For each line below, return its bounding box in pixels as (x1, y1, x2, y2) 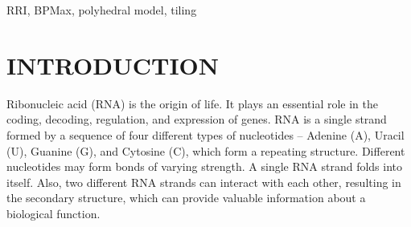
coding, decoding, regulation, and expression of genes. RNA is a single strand (6, 111, 387, 128)
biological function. (6, 205, 101, 221)
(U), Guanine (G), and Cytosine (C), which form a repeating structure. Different (6, 142, 405, 159)
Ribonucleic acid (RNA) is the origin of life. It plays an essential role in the (6, 95, 378, 111)
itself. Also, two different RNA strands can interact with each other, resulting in (6, 173, 401, 190)
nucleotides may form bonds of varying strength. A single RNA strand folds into (6, 158, 402, 175)
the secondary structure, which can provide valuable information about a (6, 189, 366, 206)
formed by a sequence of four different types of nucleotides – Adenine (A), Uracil (6, 126, 405, 143)
